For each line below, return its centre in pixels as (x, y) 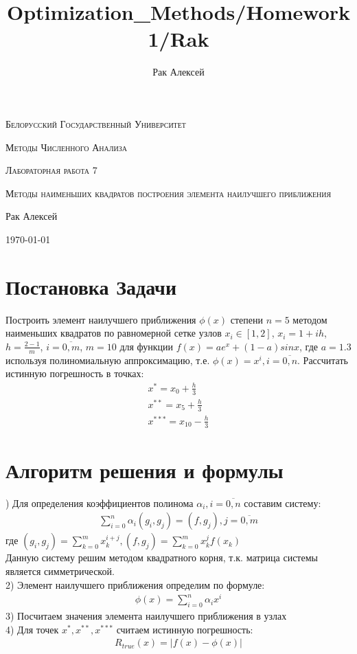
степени (246, 319)
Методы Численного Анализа (66, 147)
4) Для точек (32, 629)
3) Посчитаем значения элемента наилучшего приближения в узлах (146, 616)
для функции (147, 346)
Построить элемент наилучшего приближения (101, 319)
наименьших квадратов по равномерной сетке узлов (114, 333)
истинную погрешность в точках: (75, 373)
